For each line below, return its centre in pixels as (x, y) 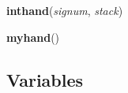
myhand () (33, 37)
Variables (45, 79)
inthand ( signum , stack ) (65, 10)
